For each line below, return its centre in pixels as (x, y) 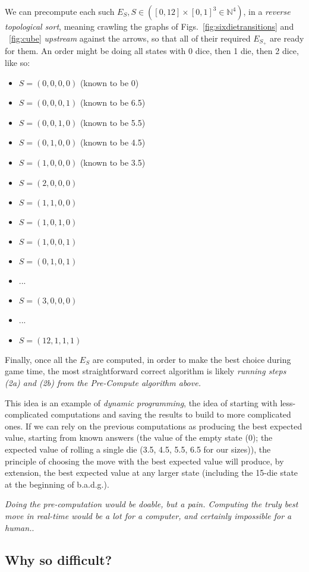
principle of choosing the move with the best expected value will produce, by (144, 461)
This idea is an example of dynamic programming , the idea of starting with (141, 402)
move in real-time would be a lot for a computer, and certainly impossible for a (148, 515)
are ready (287, 38)
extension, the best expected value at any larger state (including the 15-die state (152, 473)
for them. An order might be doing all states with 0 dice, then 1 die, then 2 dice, (152, 51)
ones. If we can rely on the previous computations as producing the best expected (154, 426)
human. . (20, 527)
